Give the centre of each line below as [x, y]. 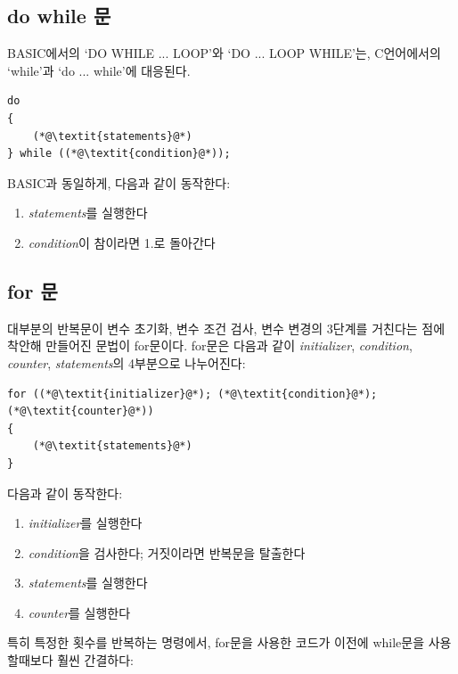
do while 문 [59, 16]
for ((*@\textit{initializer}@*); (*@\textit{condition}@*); [192, 394]
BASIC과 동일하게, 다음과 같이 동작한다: [119, 182]
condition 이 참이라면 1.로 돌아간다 [122, 242]
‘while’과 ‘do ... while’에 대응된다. [99, 70]
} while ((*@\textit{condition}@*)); [119, 154]
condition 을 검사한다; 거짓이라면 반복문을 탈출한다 [167, 552]
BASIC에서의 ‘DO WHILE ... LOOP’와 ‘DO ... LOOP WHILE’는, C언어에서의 [224, 53]
